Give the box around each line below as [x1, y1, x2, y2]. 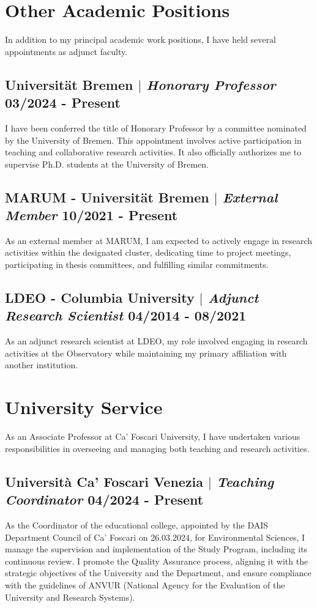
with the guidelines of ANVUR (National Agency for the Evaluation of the [5, 578, 285, 591]
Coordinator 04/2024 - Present [5, 490, 204, 509]
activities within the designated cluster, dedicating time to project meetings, [5, 246, 291, 259]
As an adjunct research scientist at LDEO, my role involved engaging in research [5, 335, 308, 347]
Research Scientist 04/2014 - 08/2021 [5, 306, 247, 325]
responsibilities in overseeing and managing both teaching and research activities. [5, 442, 310, 454]
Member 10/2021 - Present [5, 206, 178, 224]
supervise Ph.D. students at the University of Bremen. [5, 157, 209, 170]
